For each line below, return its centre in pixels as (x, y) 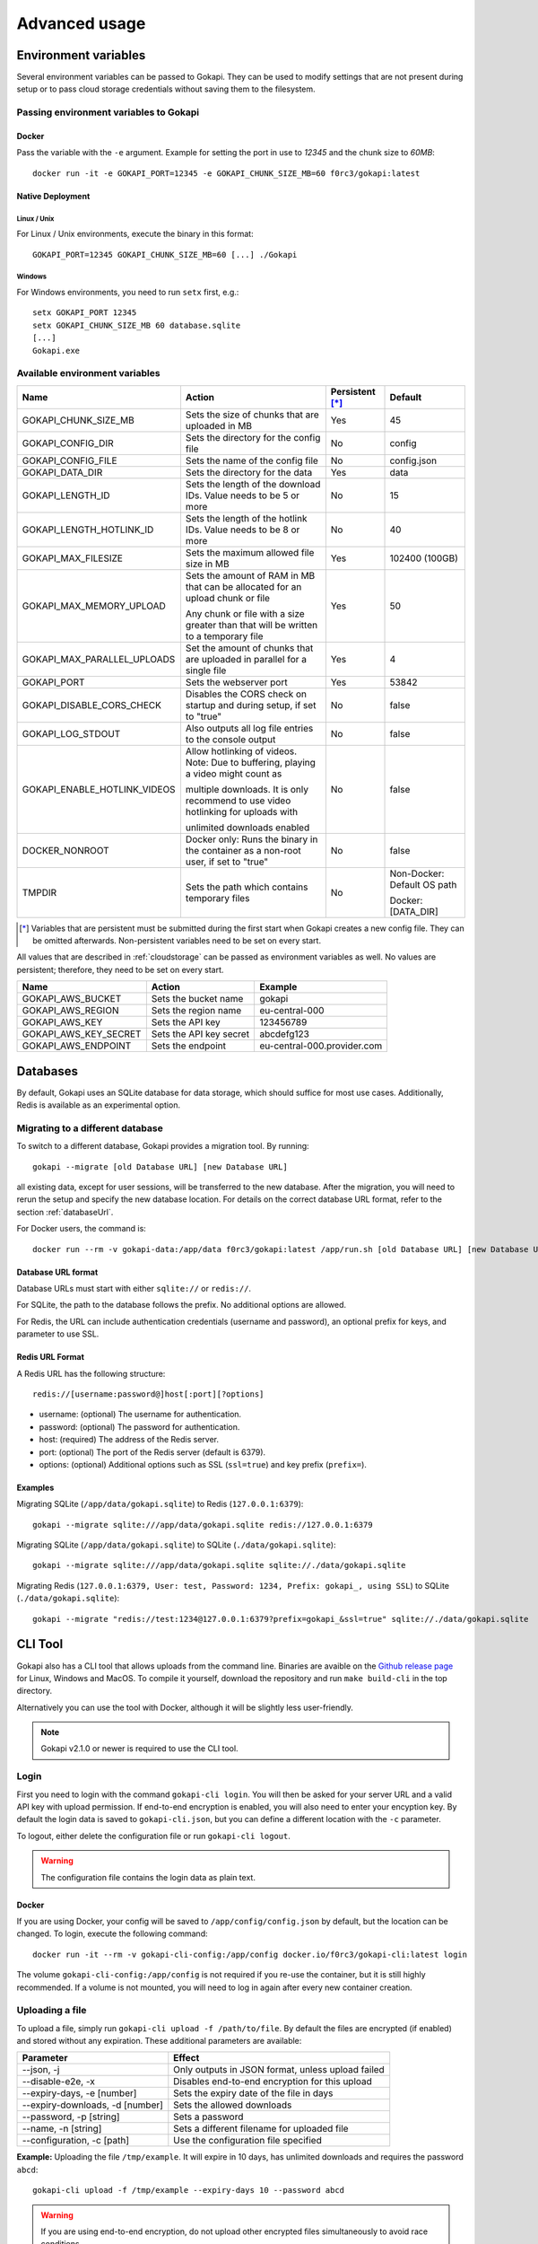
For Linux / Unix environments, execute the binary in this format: (135, 234)
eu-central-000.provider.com (321, 1046)
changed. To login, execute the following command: (112, 1933)
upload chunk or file (228, 598)
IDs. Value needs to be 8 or (243, 530)
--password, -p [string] (71, 2117)
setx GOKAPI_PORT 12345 (85, 313)
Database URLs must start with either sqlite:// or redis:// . (134, 1288)
